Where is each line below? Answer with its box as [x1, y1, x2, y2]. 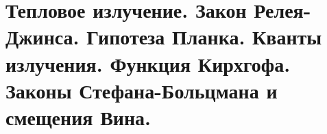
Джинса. [5, 23, 80, 51]
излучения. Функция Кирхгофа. [5, 49, 291, 77]
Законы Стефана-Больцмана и [5, 76, 278, 104]
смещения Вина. [5, 103, 152, 131]
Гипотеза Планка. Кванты [86, 23, 322, 51]
